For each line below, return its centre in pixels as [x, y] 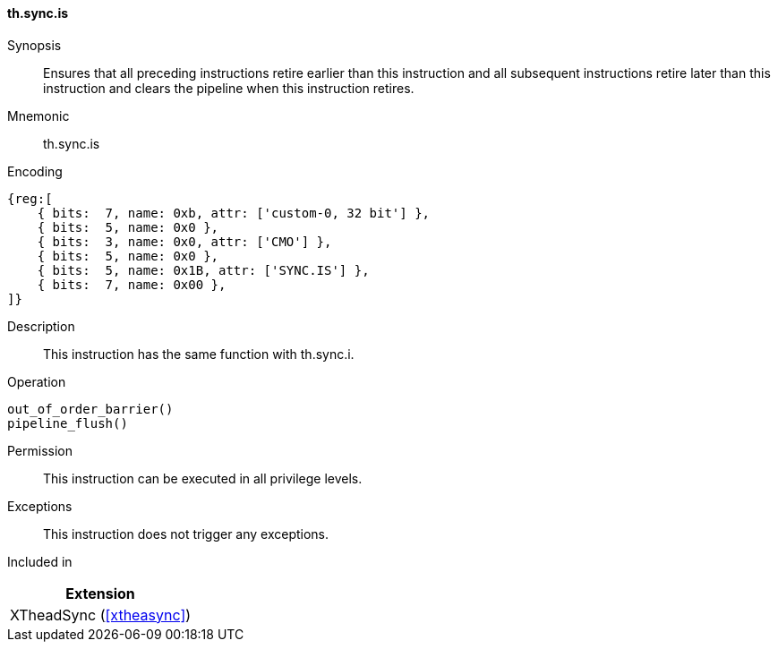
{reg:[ [30, 198]
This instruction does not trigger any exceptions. [186, 534]
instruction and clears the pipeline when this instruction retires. [229, 88]
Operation [37, 381]
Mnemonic [38, 115]
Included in [40, 561]
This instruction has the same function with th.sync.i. [199, 354]
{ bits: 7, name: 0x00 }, [132, 284]
